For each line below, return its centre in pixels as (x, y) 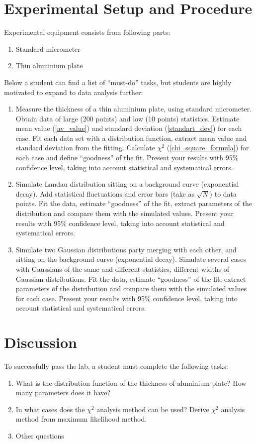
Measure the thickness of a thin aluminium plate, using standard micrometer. (134, 109)
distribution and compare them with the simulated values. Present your (125, 213)
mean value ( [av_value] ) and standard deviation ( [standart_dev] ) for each (129, 128)
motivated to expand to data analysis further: (74, 92)
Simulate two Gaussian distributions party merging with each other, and (126, 249)
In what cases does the (50, 409)
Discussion (41, 342)
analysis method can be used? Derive (153, 409)
